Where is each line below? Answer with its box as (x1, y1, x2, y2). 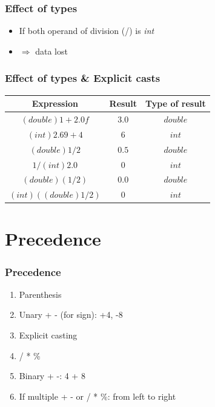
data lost (35, 44, 68, 57)
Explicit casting (19, 329, 78, 341)
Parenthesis (19, 288, 62, 300)
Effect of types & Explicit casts (5, 70, 160, 86)
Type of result (145, 97, 206, 110)
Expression (31, 97, 78, 110)
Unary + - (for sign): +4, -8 (19, 308, 123, 321)
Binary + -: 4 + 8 (19, 369, 85, 382)
